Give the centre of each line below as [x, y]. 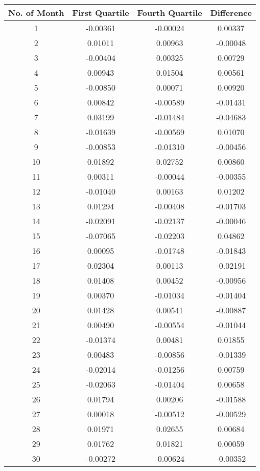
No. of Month [36, 13]
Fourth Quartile [170, 13]
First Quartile [101, 13]
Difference [231, 13]
